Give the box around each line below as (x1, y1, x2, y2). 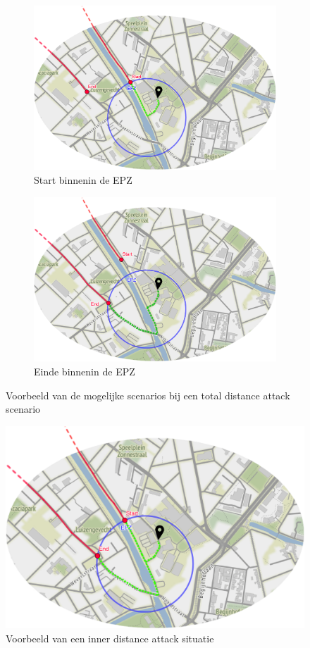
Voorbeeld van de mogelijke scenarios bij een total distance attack (6, 387, 290, 402)
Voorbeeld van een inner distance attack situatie (6, 630, 214, 645)
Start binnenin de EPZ (34, 173, 132, 187)
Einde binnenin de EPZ (34, 363, 135, 378)
